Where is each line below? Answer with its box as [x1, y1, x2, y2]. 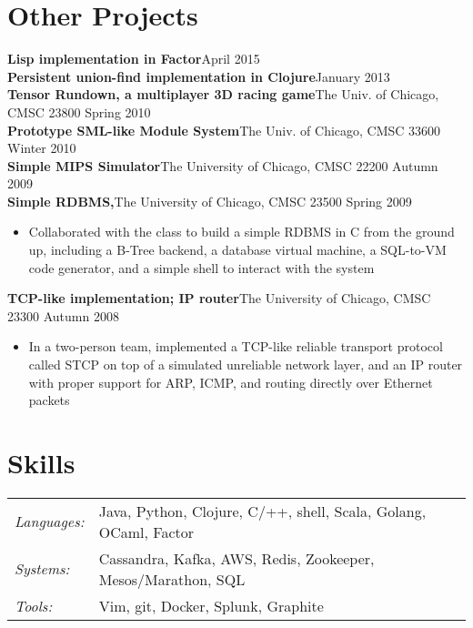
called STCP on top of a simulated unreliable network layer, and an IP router [28, 355, 463, 374]
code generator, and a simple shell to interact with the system [28, 258, 375, 277]
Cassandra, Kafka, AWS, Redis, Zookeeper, [98, 547, 375, 569]
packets [28, 390, 70, 410]
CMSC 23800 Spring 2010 [7, 102, 151, 121]
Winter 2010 [7, 138, 76, 157]
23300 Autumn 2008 [7, 306, 119, 325]
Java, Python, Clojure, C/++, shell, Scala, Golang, [98, 500, 427, 522]
